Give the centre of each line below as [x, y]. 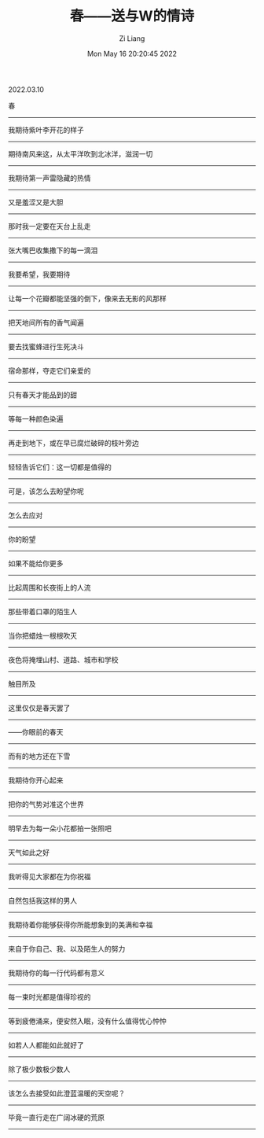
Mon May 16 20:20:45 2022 [132, 53]
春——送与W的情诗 [132, 16]
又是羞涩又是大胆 [36, 202]
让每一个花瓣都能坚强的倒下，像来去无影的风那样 [87, 298]
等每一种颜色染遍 [36, 418]
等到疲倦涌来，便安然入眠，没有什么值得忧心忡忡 [87, 1021]
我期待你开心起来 [36, 780]
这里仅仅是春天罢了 [39, 708]
